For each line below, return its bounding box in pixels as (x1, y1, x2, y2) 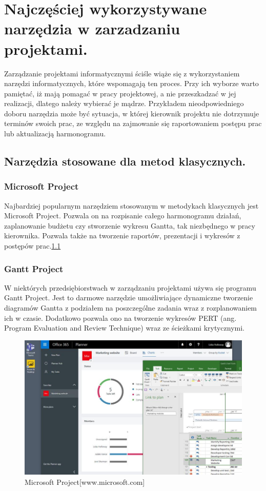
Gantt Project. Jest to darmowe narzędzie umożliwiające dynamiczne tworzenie (4, 292, 253, 303)
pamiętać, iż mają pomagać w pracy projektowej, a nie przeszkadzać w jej (4, 88, 236, 98)
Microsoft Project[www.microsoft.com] (25, 476, 145, 487)
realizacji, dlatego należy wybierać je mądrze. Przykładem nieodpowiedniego (4, 98, 244, 109)
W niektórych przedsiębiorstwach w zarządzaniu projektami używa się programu (4, 282, 256, 293)
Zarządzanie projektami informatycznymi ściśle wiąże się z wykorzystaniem (4, 68, 240, 78)
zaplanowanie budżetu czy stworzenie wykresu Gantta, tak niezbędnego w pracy (4, 220, 255, 231)
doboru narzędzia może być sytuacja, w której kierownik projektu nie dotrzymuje (4, 108, 259, 118)
